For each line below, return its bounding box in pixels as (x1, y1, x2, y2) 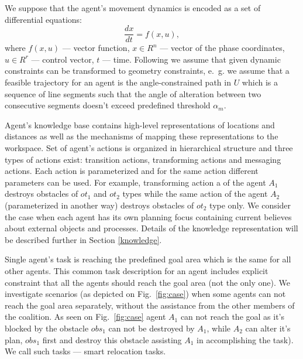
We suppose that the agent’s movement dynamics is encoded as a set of (5, 2, 261, 13)
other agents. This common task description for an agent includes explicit (5, 264, 268, 276)
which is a (242, 76, 278, 88)
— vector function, (62, 42, 130, 54)
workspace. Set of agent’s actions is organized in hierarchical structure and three (5, 142, 293, 153)
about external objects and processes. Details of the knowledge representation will (5, 222, 298, 234)
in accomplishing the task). (197, 333, 294, 346)
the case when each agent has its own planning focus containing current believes (5, 210, 292, 223)
